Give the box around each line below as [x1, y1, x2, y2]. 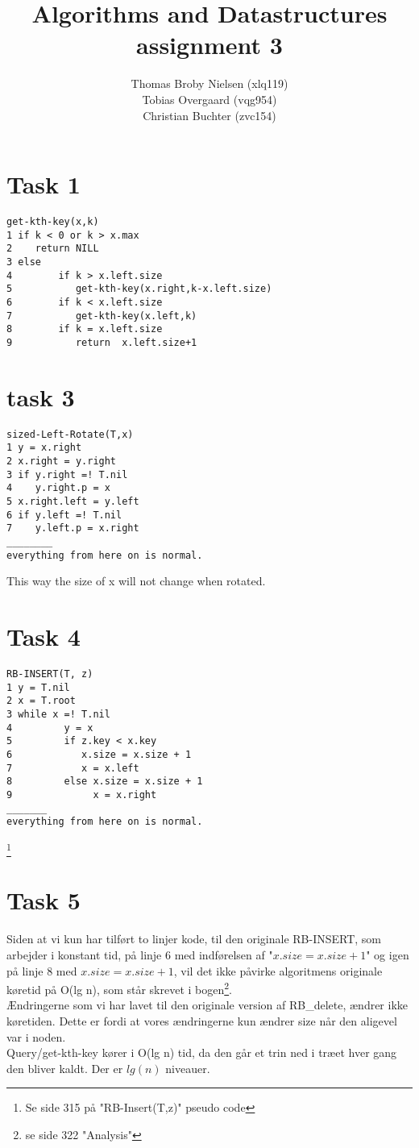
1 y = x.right [6, 442, 82, 454]
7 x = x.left [6, 762, 139, 774]
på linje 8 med [6, 962, 77, 979]
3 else [6, 256, 41, 268]
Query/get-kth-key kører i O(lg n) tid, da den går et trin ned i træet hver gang [6, 1044, 397, 1061]
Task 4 [6, 620, 81, 653]
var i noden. [6, 1028, 66, 1045]
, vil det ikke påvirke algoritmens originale [173, 962, 383, 979]
